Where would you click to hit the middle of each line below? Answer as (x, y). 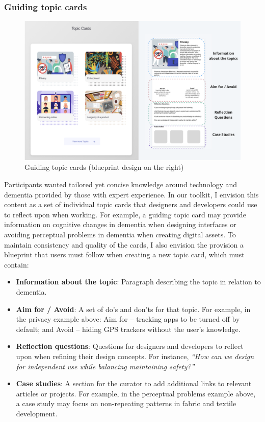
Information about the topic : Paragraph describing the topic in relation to (138, 282)
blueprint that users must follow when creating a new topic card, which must (124, 254)
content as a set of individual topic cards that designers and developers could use (131, 204)
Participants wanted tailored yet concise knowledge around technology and (121, 184)
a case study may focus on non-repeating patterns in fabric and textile (126, 403)
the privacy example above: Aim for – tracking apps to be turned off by (128, 319)
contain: (17, 264)
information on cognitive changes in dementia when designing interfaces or (120, 224)
